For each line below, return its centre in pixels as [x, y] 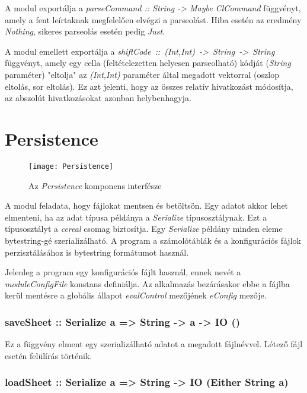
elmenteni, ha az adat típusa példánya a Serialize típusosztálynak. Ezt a [136, 217]
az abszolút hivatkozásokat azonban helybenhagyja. [98, 98]
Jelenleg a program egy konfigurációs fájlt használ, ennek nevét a [123, 272]
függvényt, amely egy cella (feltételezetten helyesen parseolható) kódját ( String [148, 63]
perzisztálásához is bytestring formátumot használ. [97, 252]
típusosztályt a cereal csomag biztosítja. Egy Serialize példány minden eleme [144, 229]
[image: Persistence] [71, 166]
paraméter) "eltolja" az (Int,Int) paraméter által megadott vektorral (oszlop [142, 74]
